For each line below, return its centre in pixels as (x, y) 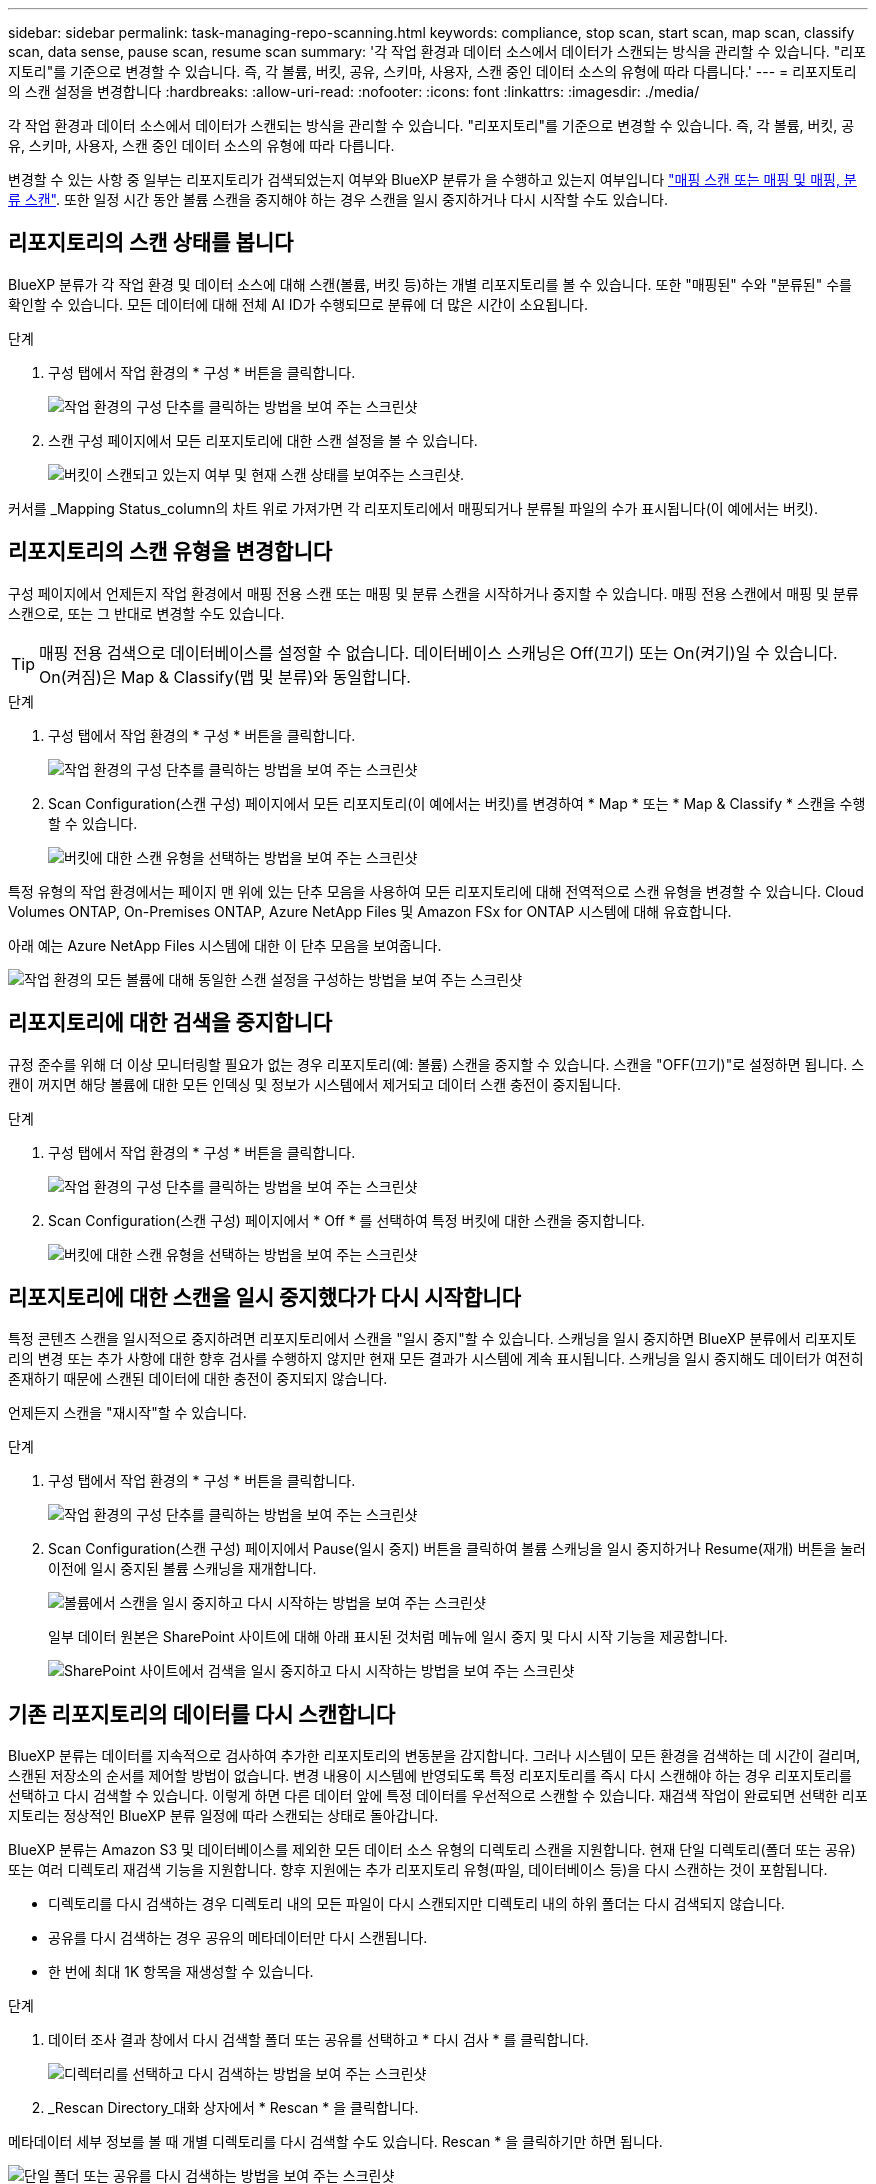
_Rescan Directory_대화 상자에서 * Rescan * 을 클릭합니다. (233, 2108)
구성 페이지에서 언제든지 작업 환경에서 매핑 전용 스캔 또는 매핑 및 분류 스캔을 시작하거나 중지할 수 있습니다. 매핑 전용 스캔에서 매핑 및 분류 (433, 593)
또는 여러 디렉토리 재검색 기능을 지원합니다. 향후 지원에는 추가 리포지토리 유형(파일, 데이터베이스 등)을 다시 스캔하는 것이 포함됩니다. (418, 1870)
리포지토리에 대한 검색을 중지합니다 (170, 1023)
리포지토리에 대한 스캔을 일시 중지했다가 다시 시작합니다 (264, 1297)
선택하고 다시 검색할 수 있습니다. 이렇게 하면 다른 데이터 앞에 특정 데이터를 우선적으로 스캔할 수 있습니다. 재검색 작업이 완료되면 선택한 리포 (438, 1796)
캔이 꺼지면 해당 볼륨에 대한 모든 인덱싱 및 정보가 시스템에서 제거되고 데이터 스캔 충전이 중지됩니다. (314, 1084)
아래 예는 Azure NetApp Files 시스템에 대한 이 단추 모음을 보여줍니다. (225, 945)
